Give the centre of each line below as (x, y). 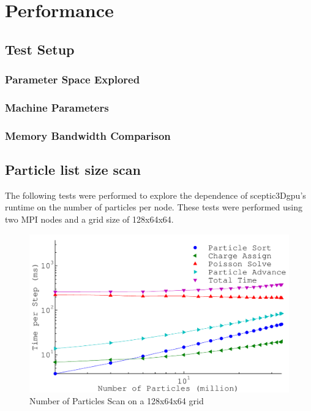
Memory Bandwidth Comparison (88, 135)
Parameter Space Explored (73, 79)
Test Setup (40, 49)
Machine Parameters (57, 107)
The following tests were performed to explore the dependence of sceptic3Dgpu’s (155, 195)
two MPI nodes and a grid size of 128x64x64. (89, 219)
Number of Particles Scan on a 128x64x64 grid (117, 401)
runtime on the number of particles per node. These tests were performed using (154, 207)
